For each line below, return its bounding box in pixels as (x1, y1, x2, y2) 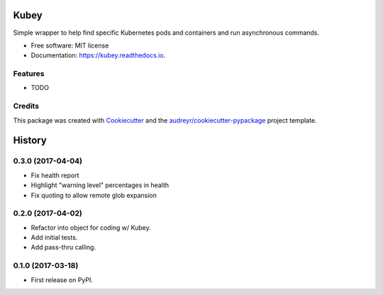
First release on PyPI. (30, 275, 94, 284)
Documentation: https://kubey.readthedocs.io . (30, 51, 166, 60)
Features (13, 69, 45, 79)
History (13, 135, 48, 147)
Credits (13, 101, 39, 111)
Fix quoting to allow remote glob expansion (30, 191, 157, 199)
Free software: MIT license (30, 41, 109, 50)
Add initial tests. (30, 233, 78, 242)
